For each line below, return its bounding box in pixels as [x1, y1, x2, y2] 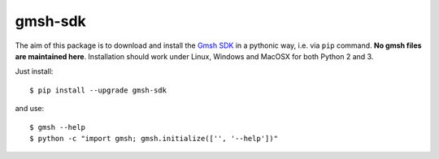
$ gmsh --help [29, 122, 85, 131]
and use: [15, 104, 45, 114]
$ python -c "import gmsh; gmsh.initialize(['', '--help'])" [29, 134, 278, 143]
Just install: [15, 67, 54, 76]
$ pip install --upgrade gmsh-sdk [29, 85, 167, 95]
